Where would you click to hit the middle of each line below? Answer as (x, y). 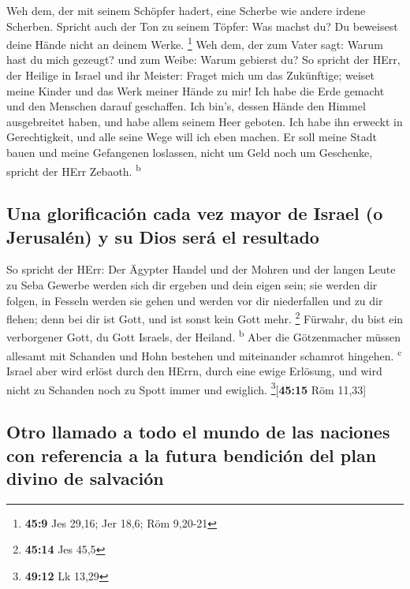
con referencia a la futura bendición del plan (192, 455)
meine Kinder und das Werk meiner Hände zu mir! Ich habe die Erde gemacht (196, 90)
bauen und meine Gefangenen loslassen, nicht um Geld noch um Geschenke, (190, 152)
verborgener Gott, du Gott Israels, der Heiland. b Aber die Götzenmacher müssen (204, 336)
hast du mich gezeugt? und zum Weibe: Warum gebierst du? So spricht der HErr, (203, 60)
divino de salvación (85, 477)
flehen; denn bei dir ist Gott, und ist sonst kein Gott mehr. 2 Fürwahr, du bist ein (205, 317)
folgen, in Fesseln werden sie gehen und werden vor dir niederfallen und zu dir (195, 300)
